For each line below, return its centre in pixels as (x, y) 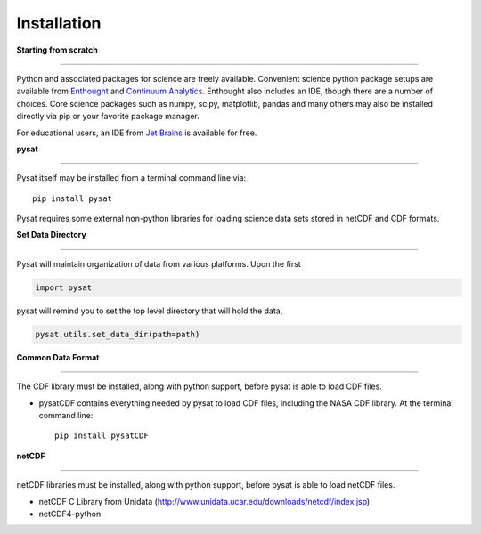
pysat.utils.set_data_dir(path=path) (118, 334)
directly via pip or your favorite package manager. (108, 117)
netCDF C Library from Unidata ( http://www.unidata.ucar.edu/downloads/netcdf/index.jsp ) (204, 501)
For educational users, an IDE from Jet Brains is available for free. (137, 133)
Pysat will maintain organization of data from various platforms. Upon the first (159, 263)
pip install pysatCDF (102, 436)
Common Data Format (58, 357)
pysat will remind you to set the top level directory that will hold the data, (150, 311)
